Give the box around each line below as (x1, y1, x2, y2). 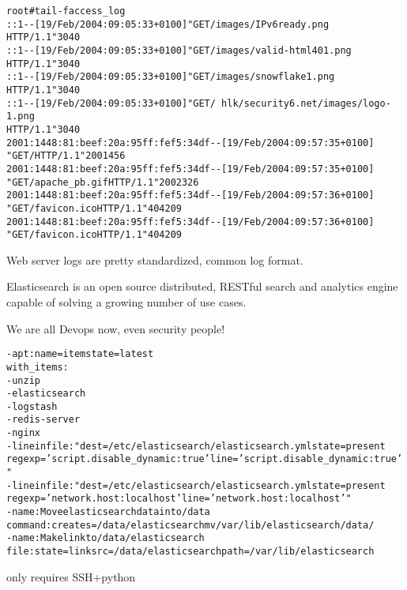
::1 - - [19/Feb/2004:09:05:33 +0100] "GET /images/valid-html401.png (6, 44, 352, 56)
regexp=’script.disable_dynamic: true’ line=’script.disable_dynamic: (6, 453, 375, 465)
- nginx (6, 427, 40, 439)
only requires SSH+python (6, 568, 136, 584)
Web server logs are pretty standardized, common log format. (6, 251, 303, 268)
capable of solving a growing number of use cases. (6, 294, 247, 310)
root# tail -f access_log (6, 6, 126, 17)
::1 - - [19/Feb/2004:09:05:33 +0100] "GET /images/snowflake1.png (6, 71, 335, 83)
